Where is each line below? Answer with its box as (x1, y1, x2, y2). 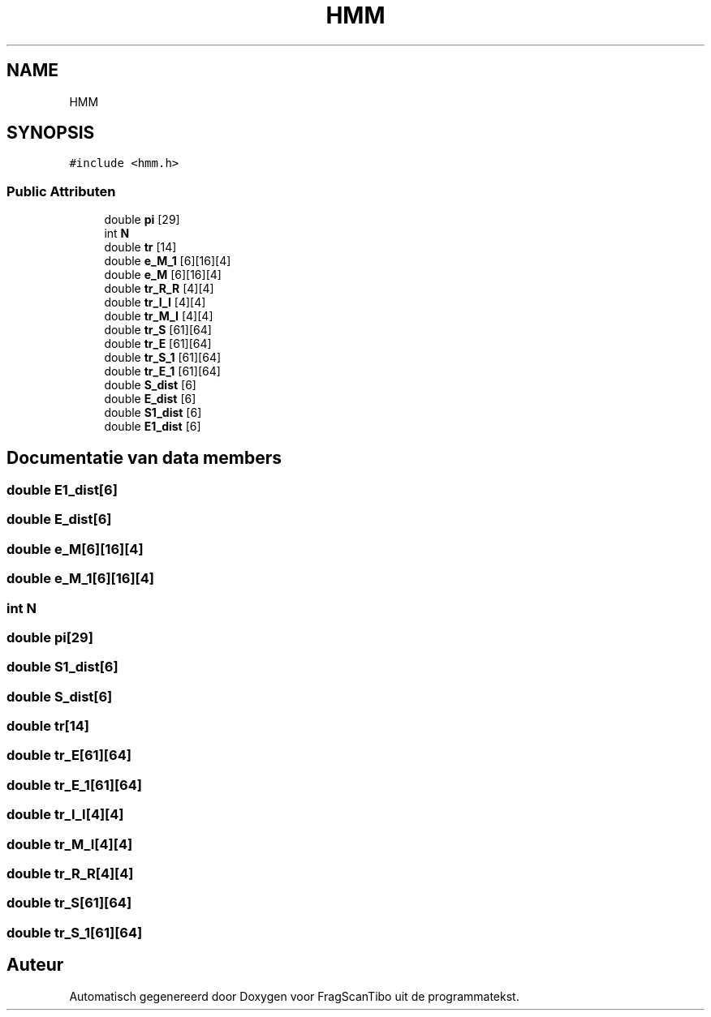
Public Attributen (6, 182, 116, 200)
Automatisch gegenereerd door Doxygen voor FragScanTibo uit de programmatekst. (69, 989, 519, 1003)
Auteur (6, 955, 64, 976)
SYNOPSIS (6, 122, 95, 144)
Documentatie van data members (6, 447, 282, 468)
